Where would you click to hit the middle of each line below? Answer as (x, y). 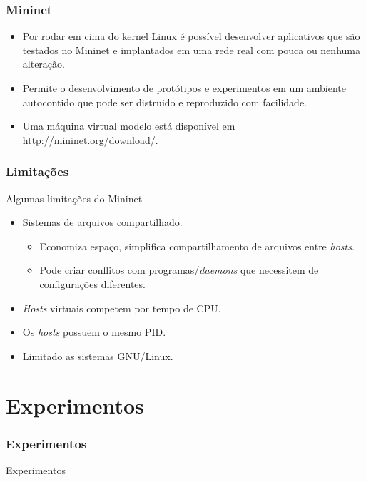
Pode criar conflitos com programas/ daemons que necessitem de (179, 270)
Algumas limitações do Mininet (74, 198)
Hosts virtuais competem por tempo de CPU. (122, 308)
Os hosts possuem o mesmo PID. (94, 332)
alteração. (44, 64)
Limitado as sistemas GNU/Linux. (98, 355)
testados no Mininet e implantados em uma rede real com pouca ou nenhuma (191, 50)
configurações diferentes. (92, 283)
